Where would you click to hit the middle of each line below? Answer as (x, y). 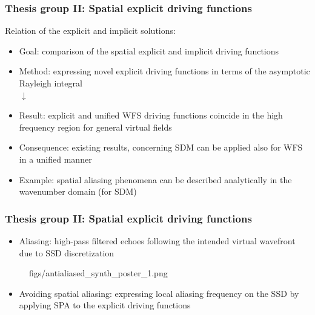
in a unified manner (55, 159)
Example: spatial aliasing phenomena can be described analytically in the (155, 179)
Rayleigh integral (51, 83)
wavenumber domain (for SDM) (78, 191)
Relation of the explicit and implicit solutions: (90, 31)
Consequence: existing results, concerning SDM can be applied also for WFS (161, 147)
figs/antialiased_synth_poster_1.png (98, 273)
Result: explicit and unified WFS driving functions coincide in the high (151, 115)
